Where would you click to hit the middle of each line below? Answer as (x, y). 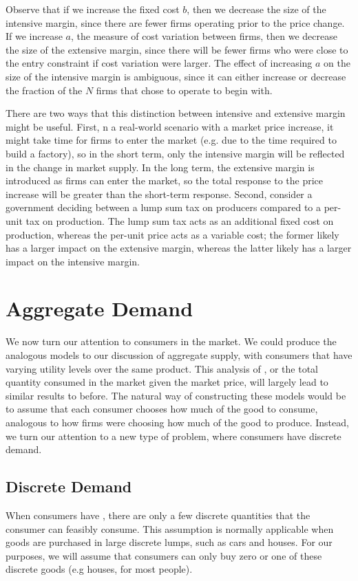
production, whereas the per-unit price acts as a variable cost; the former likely (172, 234)
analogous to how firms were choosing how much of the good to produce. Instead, (177, 422)
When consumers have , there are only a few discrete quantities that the (158, 515)
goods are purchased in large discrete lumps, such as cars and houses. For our (169, 542)
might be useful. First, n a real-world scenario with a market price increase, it (170, 126)
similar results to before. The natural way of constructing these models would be (176, 395)
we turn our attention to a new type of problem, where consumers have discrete (173, 436)
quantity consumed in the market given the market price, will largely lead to (167, 382)
